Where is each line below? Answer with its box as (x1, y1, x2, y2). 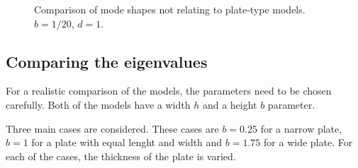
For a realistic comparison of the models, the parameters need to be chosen (6, 83, 332, 98)
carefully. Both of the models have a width (6, 97, 191, 112)
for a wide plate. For (264, 135, 353, 150)
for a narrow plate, (260, 121, 342, 136)
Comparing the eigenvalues (6, 50, 208, 72)
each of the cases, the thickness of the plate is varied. (6, 148, 236, 163)
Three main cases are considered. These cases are (6, 121, 219, 136)
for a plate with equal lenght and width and (31, 135, 223, 150)
